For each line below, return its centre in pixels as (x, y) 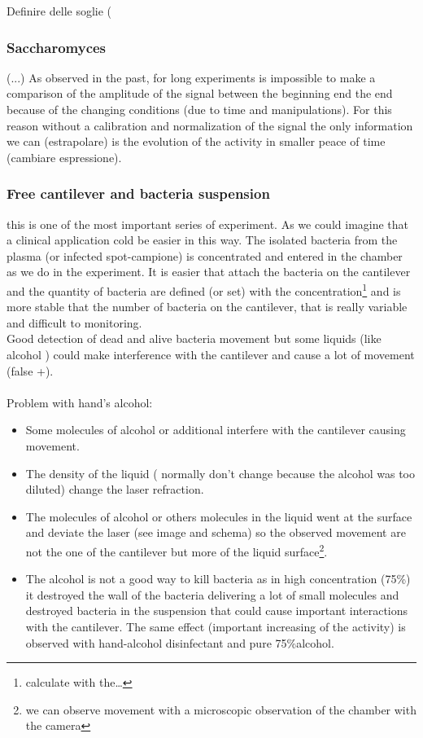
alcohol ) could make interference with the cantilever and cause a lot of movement (211, 354)
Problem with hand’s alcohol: (80, 402)
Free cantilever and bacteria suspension (138, 193)
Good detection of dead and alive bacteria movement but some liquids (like (194, 338)
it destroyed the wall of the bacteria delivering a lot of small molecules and (212, 594)
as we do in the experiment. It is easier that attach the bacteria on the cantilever (209, 272)
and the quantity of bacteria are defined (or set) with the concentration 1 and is (204, 289)
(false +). (30, 370)
